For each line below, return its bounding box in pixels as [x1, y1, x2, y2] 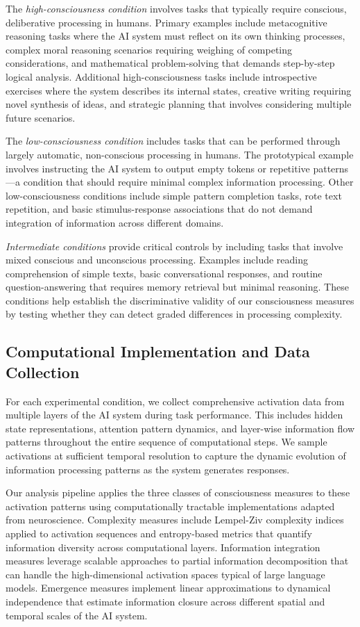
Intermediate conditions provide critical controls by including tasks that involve [6, 238, 343, 253]
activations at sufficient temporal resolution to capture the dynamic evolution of [6, 448, 346, 463]
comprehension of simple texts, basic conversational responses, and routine [6, 266, 323, 280]
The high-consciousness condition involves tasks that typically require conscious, [6, 1, 347, 15]
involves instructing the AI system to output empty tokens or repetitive [6, 161, 310, 175]
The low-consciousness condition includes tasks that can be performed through [6, 133, 341, 148]
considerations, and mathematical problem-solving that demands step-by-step [6, 56, 335, 70]
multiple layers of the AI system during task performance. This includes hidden [6, 407, 343, 422]
